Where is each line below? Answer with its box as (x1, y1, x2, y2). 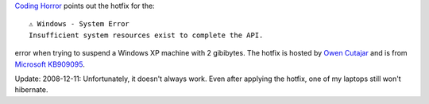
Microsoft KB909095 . (14, 60, 85, 69)
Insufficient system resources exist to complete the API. (29, 30, 264, 40)
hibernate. (14, 85, 48, 94)
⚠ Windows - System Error (29, 20, 130, 29)
